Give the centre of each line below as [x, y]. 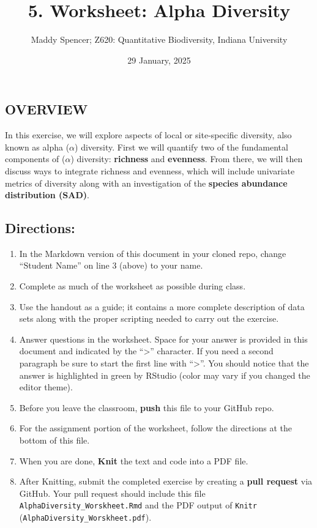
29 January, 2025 [159, 60]
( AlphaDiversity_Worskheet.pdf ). [85, 517]
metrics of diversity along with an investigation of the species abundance [146, 183]
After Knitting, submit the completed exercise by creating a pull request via [166, 481]
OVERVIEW [47, 109]
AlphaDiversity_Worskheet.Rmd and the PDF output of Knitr [138, 505]
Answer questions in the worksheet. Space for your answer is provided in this [163, 339]
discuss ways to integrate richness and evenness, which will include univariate [150, 170]
